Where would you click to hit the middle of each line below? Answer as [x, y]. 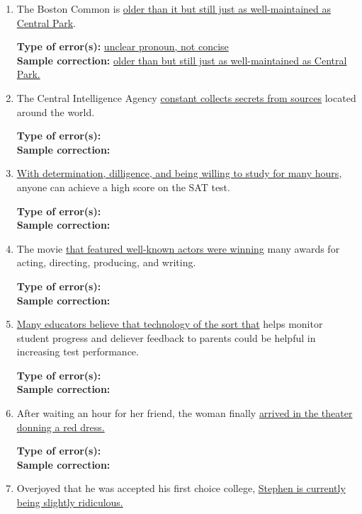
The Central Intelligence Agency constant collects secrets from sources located [186, 97]
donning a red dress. [61, 427]
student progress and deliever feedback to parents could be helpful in [166, 337]
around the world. [56, 112]
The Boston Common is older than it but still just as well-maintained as [174, 8]
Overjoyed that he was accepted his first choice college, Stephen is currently [181, 488]
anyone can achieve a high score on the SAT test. [123, 187]
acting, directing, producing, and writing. [106, 262]
